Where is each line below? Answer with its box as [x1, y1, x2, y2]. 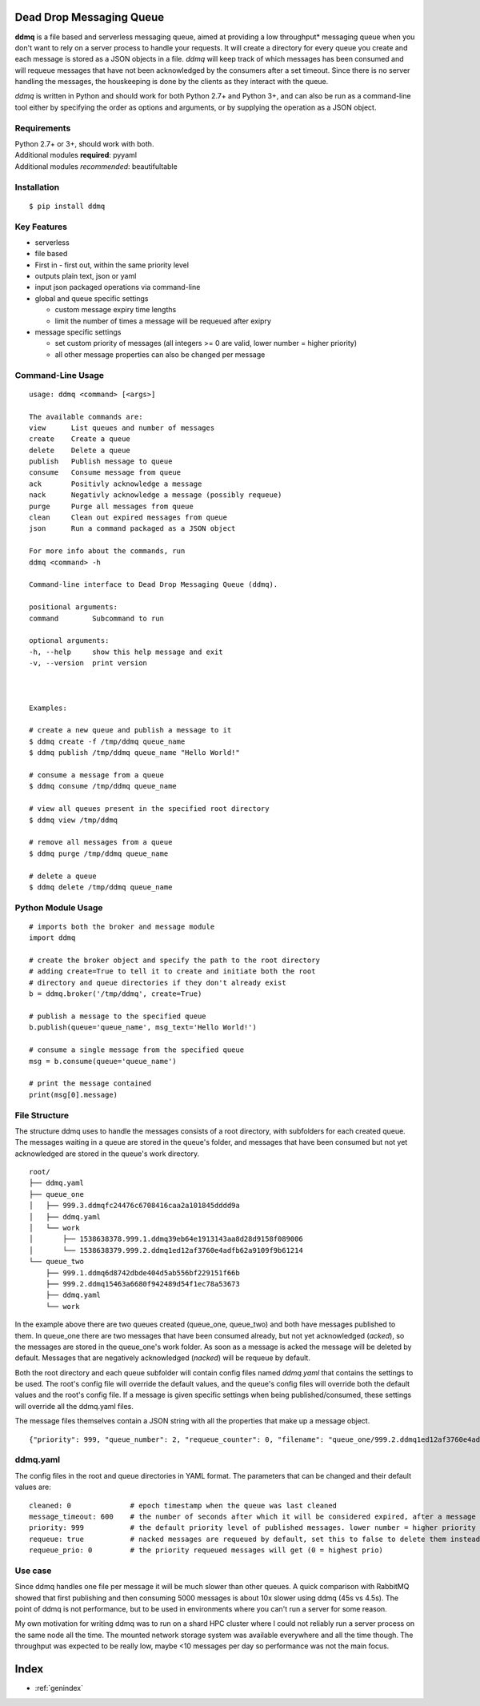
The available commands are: [29, 412, 143, 421]
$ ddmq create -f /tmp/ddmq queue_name [29, 737, 186, 746]
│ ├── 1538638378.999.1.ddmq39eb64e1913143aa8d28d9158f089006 [29, 1234, 303, 1244]
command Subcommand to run [29, 613, 164, 623]
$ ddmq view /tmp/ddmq [29, 815, 118, 825]
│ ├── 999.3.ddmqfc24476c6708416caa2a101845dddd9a [29, 1201, 240, 1210]
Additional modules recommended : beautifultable [14, 161, 178, 171]
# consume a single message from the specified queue [29, 1046, 244, 1054]
